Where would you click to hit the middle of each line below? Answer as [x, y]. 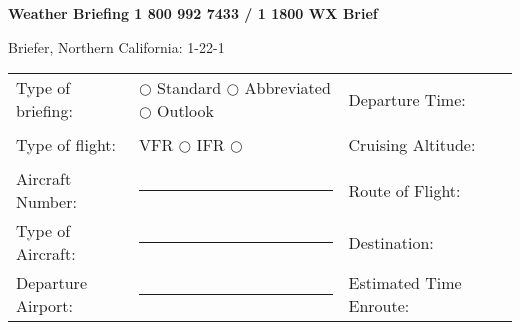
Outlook [185, 111]
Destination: [391, 242]
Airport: [45, 306]
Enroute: [379, 306]
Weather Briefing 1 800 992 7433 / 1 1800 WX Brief [193, 13]
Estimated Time [405, 283]
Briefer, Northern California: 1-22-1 [116, 46]
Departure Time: [407, 99]
